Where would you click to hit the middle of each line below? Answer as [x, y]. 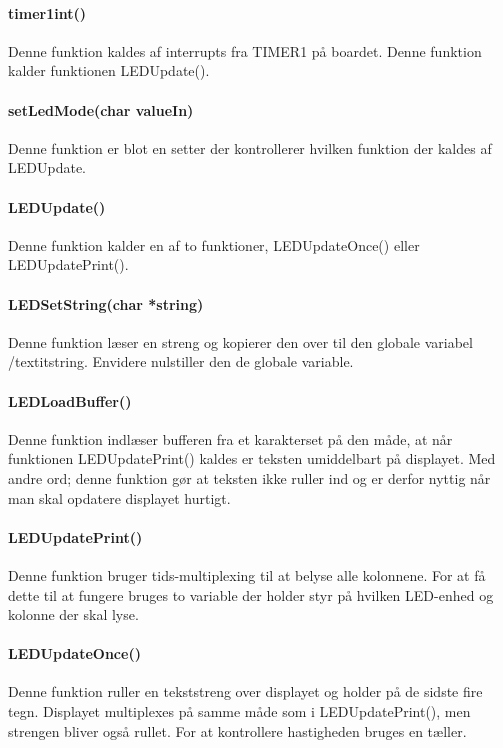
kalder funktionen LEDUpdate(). [109, 70]
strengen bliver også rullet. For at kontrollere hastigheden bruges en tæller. [237, 730]
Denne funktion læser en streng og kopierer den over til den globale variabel [240, 341]
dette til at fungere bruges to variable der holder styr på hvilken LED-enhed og [251, 594]
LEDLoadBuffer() [70, 400]
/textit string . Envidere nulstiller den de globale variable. [181, 361]
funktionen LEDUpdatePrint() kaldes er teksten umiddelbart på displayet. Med [252, 458]
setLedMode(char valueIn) [101, 109]
